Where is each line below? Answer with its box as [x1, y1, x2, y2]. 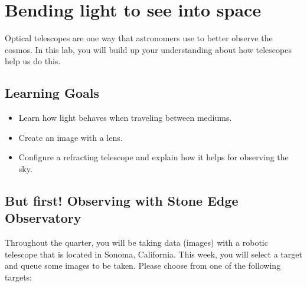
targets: [5, 270, 32, 283]
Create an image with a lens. [18, 131, 123, 143]
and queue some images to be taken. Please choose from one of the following [5, 259, 281, 272]
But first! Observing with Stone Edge [5, 191, 239, 209]
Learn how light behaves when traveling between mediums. [18, 111, 232, 124]
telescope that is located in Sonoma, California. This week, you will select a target [5, 248, 302, 260]
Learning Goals [5, 84, 99, 102]
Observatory [5, 209, 81, 227]
